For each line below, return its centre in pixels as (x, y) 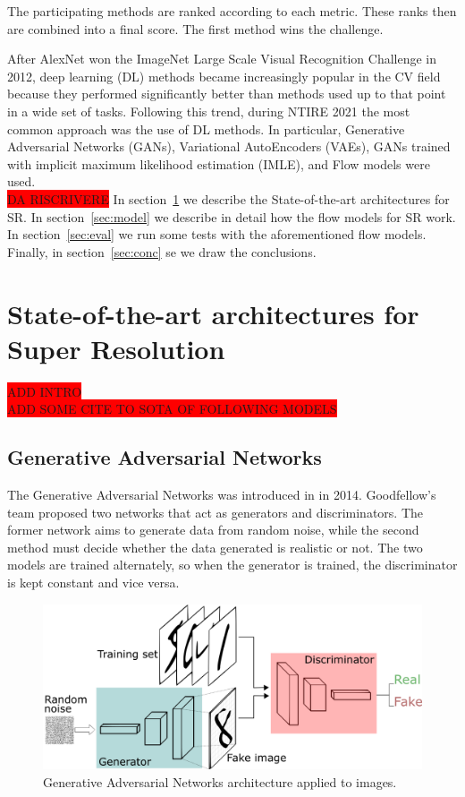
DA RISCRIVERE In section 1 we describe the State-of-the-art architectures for (228, 198)
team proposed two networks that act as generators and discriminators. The (215, 512)
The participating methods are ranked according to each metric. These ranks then (232, 11)
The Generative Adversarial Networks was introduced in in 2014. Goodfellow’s (222, 495)
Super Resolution (116, 348)
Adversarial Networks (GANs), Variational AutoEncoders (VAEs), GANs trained (229, 146)
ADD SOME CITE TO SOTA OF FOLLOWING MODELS (172, 409)
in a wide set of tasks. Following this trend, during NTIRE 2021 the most (209, 111)
